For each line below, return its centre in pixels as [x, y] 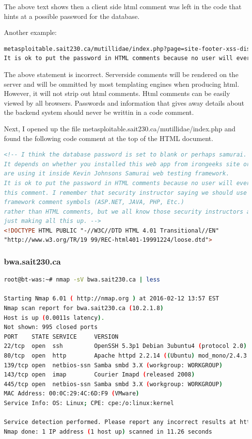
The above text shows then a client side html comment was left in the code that [123, 6]
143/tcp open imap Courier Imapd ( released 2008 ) [99, 375]
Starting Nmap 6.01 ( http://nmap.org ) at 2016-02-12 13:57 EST [111, 299]
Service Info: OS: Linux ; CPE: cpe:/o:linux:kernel [89, 403]
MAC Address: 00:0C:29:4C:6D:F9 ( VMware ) [72, 394]
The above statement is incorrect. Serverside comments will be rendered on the [121, 74]
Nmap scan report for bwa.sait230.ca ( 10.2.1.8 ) [84, 308]
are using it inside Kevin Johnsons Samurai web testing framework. [117, 174]
